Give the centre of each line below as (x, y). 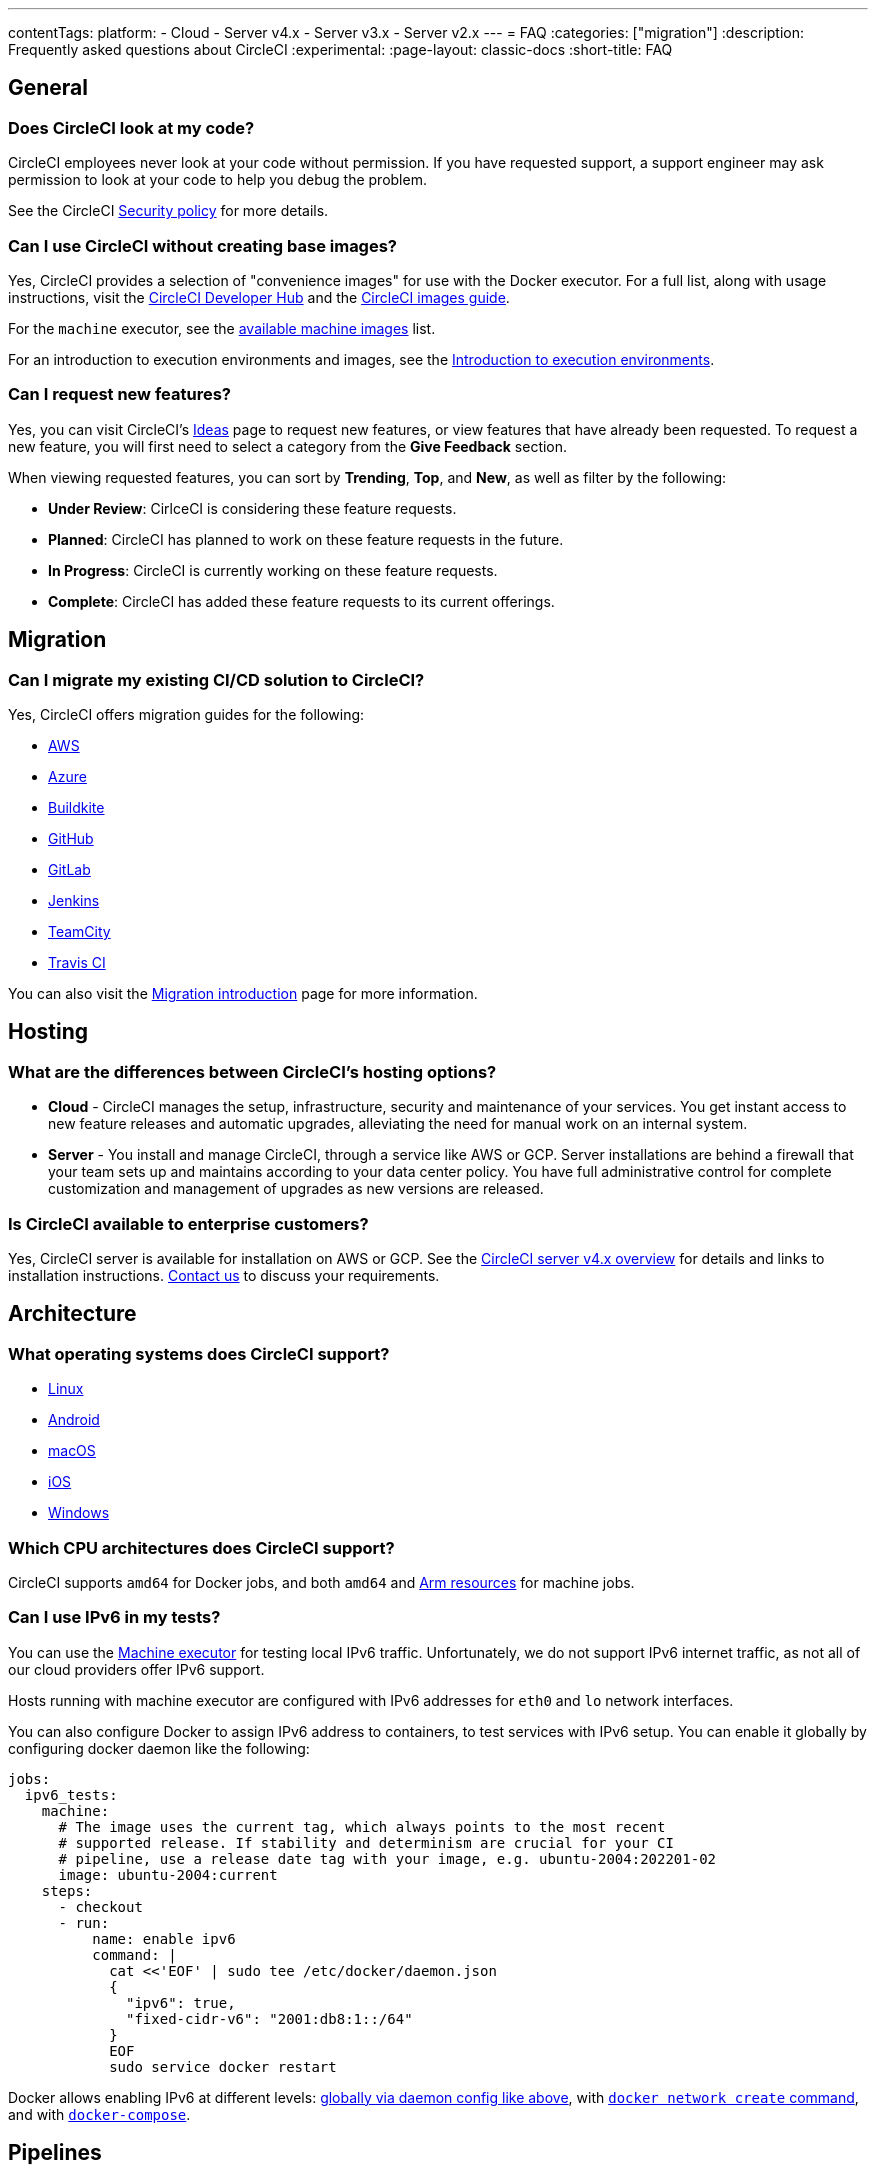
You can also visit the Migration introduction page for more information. (243, 993)
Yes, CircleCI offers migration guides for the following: (186, 714)
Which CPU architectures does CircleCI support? (201, 1547)
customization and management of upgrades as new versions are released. (296, 1189)
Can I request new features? (119, 394)
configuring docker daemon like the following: (159, 1748)
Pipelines (55, 2153)
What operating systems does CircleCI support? (199, 1353)
